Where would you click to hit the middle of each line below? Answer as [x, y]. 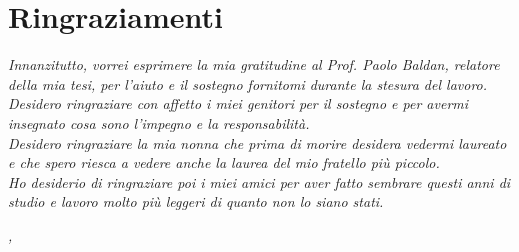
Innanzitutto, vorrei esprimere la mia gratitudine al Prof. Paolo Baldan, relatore [254, 64]
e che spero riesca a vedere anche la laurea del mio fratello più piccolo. [224, 162]
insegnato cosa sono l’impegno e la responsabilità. [159, 122]
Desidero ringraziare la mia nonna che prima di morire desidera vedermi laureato [257, 142]
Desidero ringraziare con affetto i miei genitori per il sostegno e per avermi [238, 103]
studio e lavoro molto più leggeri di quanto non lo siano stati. [196, 201]
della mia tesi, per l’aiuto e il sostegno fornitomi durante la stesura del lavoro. [248, 83]
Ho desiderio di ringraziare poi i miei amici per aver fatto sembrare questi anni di [259, 181]
